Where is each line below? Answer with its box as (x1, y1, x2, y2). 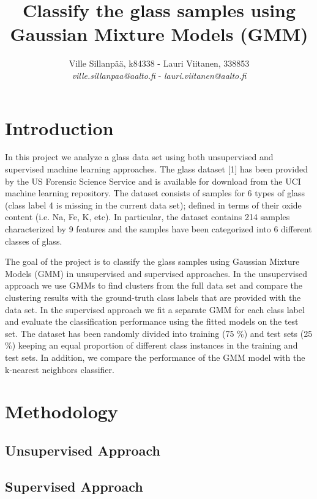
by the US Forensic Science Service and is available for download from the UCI (5, 174, 301, 187)
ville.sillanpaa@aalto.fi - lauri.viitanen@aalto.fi (72, 68, 247, 81)
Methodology (5, 399, 118, 424)
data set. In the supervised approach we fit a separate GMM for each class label (5, 303, 305, 316)
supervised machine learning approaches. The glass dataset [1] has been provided (5, 163, 308, 176)
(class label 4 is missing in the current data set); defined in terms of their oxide (5, 198, 302, 211)
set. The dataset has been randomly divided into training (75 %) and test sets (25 (5, 327, 313, 339)
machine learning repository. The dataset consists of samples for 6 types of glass (5, 187, 305, 199)
